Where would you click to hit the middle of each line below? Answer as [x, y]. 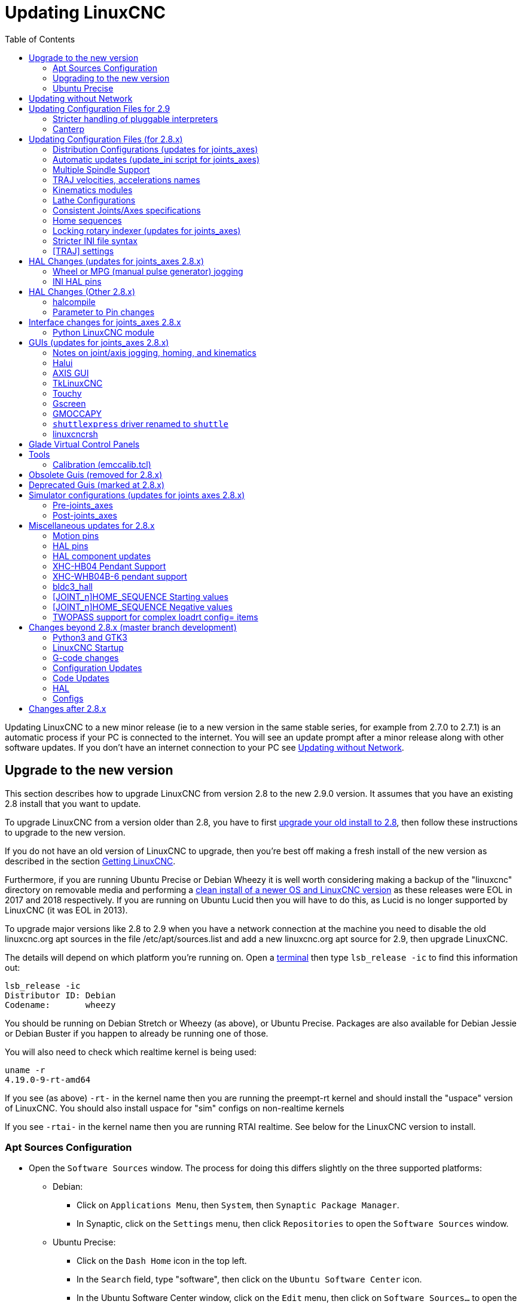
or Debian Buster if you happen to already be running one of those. [137, 1033]
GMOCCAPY [77, 413]
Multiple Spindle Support [101, 169]
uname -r [25, 1070]
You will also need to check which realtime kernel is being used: [131, 1052]
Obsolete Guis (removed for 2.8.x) [96, 474]
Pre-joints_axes [83, 505]
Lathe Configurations [94, 200]
